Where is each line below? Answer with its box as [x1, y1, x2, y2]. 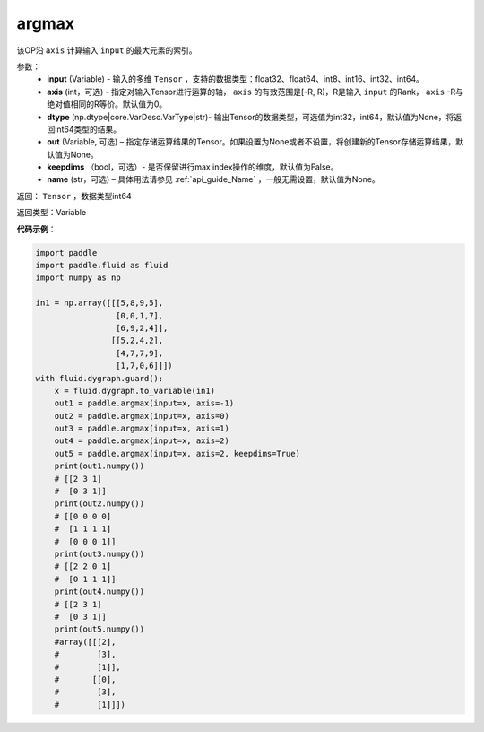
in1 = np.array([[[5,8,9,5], [35, 298, 164, 309]
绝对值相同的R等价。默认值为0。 [47, 99, 168, 109]
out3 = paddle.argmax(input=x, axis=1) [54, 423, 230, 434]
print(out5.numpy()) [54, 624, 145, 634]
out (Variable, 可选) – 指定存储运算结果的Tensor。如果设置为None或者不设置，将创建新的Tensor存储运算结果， [47, 136, 456, 147]
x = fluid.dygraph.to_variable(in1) [54, 386, 215, 396]
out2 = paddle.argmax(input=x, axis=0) [54, 411, 230, 421]
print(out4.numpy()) [54, 587, 145, 597]
